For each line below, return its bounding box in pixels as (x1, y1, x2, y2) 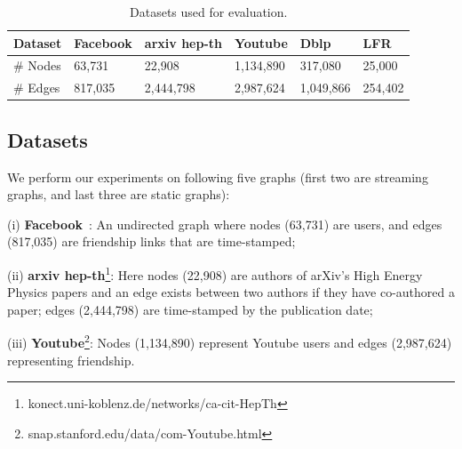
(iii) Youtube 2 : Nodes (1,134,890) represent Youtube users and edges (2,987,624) (7, 331, 452, 352)
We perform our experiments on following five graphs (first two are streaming (7, 167, 428, 186)
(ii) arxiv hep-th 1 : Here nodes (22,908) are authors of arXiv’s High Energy (7, 262, 423, 284)
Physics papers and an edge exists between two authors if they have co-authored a (7, 283, 455, 301)
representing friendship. (7, 350, 135, 369)
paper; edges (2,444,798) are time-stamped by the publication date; (7, 300, 373, 318)
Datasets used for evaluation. (130, 3, 288, 20)
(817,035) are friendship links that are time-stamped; (7, 232, 296, 251)
